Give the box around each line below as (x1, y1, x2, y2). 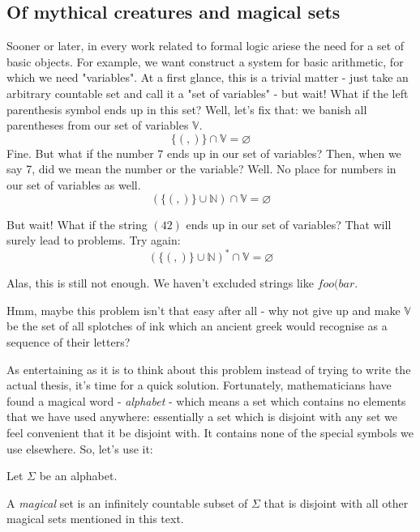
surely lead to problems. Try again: (6, 232, 181, 249)
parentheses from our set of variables (6, 117, 189, 134)
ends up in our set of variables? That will (186, 215, 392, 232)
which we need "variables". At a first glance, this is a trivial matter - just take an (6, 69, 409, 86)
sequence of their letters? (6, 334, 131, 351)
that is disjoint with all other (264, 494, 409, 511)
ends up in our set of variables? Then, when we (166, 144, 401, 161)
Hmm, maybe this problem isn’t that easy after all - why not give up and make (6, 301, 401, 318)
